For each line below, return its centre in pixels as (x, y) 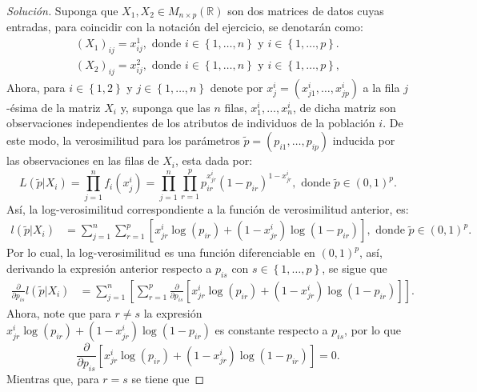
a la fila (381, 87)
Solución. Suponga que (62, 10)
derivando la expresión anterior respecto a (109, 268)
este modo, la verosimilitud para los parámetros (123, 140)
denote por (236, 87)
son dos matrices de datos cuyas (306, 10)
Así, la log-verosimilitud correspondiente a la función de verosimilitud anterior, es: (208, 208)
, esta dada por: (214, 160)
